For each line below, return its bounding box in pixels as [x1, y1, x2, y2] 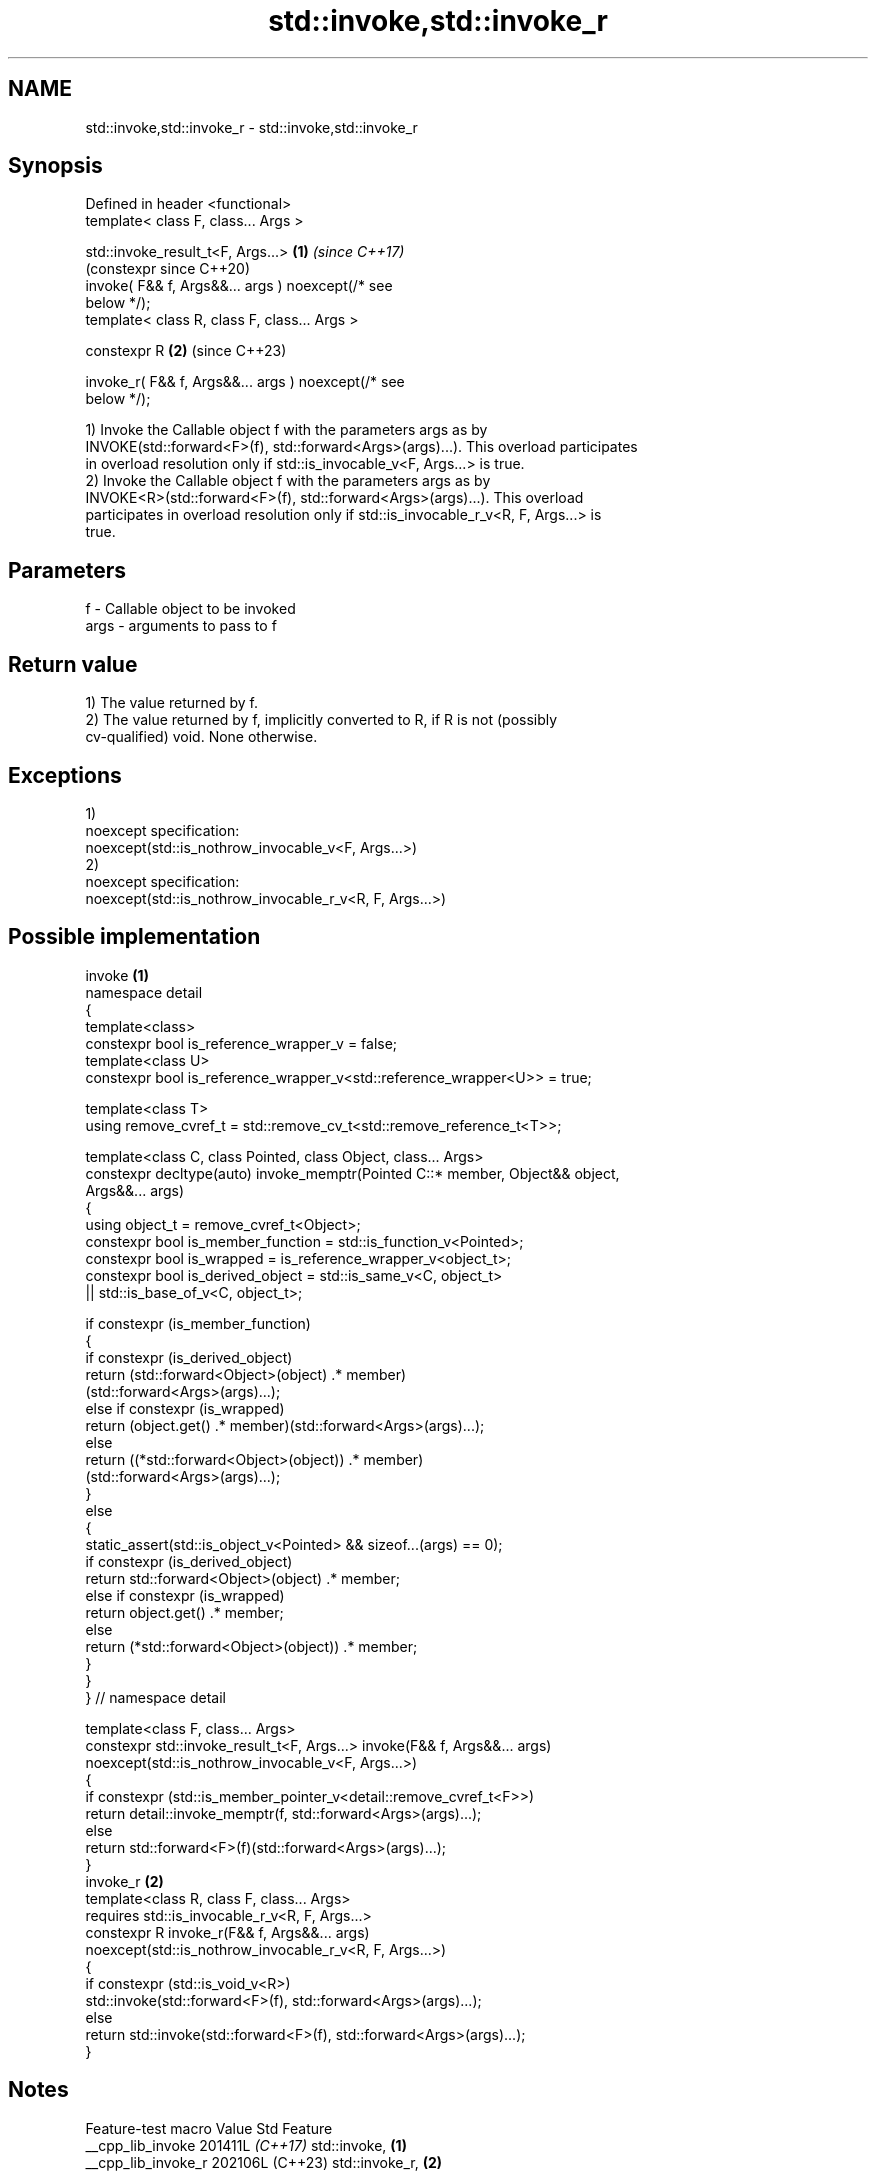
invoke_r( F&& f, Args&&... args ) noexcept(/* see [85, 373, 405, 391]
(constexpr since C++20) [85, 260, 251, 278]
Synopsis [8, 153, 103, 179]
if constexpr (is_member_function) [85, 1314, 311, 1332]
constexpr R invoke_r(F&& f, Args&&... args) [85, 1923, 370, 1941]
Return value [8, 651, 138, 677]
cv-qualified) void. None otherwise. [85, 728, 318, 746]
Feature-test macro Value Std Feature [85, 2119, 333, 2137]
